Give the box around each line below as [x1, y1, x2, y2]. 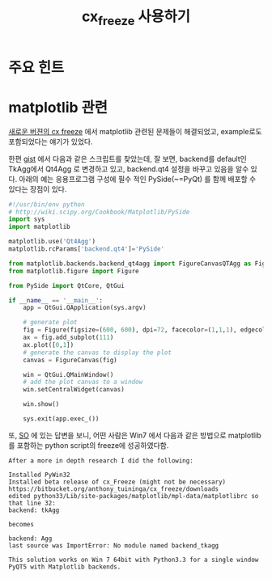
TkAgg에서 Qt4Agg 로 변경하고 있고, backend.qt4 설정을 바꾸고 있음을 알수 [8, 163, 249, 174]
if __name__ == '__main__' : [8, 296, 104, 304]
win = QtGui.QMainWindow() [23, 370, 114, 378]
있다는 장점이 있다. [8, 184, 67, 194]
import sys [8, 215, 45, 223]
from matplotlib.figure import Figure [8, 267, 139, 275]
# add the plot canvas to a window [23, 378, 143, 387]
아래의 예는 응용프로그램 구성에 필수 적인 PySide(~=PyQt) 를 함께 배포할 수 [19, 174, 257, 184]
